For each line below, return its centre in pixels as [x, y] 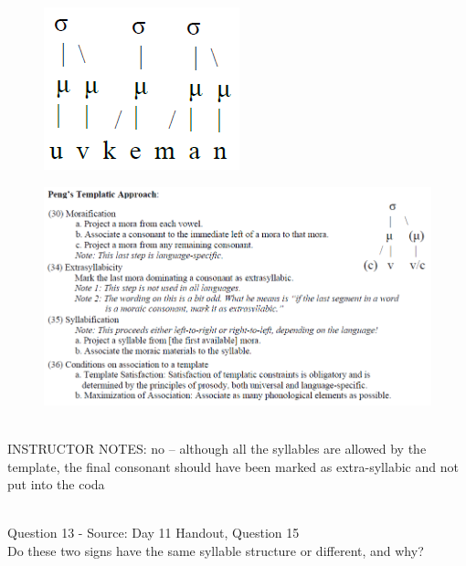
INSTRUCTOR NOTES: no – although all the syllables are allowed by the [217, 449]
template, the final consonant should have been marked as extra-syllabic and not [233, 466]
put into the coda [56, 484]
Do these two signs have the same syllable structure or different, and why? [216, 550]
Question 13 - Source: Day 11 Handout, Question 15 [154, 533]
